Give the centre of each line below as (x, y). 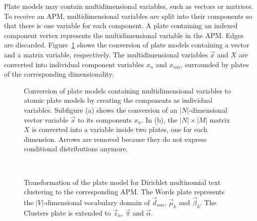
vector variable (46, 119)
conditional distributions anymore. (76, 149)
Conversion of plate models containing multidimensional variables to (128, 90)
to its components (105, 119)
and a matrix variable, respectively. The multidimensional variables (106, 54)
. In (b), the (159, 119)
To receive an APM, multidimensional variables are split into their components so (128, 16)
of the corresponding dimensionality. (59, 74)
